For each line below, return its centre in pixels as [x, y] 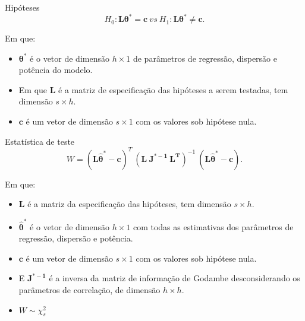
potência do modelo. [56, 70]
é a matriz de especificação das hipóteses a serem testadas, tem [173, 89]
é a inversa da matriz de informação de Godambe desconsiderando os [174, 278]
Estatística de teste [40, 141]
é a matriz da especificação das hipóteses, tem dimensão [129, 204]
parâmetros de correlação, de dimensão [89, 290]
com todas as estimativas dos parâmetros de [213, 226]
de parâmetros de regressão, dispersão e [205, 58]
